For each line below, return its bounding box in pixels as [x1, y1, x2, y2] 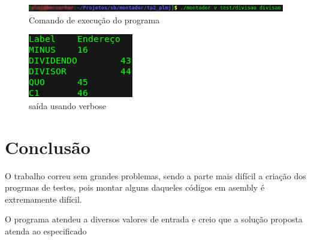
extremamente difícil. [5, 192, 82, 205]
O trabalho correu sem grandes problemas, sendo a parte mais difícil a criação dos [5, 169, 306, 182]
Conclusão [5, 134, 90, 159]
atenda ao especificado [5, 224, 87, 237]
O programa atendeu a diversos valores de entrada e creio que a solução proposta [5, 213, 303, 225]
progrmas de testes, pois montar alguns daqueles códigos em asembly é [5, 181, 265, 194]
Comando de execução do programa [29, 13, 160, 26]
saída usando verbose [29, 99, 106, 112]
